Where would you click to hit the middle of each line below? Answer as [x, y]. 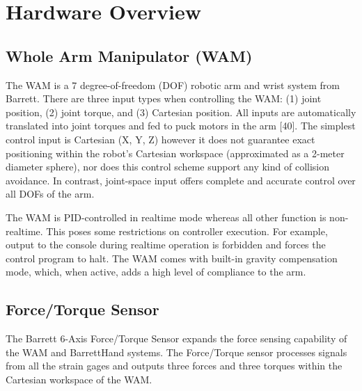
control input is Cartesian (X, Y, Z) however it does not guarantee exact [160, 139]
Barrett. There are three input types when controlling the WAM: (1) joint [164, 98]
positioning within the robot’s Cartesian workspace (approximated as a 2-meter [175, 153]
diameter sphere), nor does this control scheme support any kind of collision [167, 167]
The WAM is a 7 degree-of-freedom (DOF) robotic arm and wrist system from [173, 85]
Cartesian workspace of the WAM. [79, 379]
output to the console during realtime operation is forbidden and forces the [166, 245]
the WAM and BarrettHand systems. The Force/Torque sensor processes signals [176, 352]
